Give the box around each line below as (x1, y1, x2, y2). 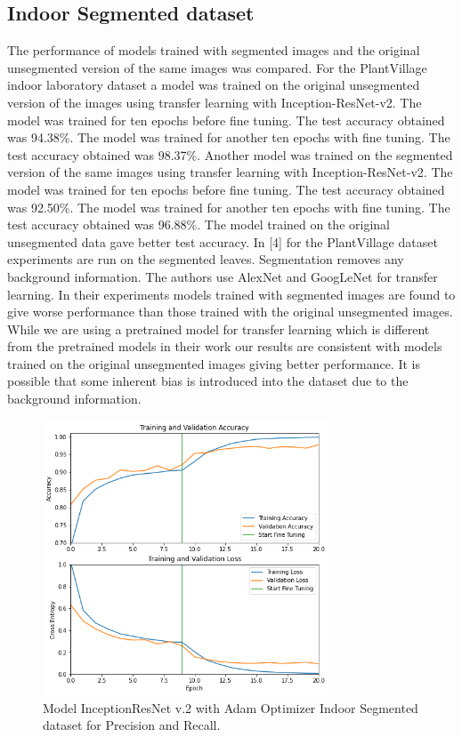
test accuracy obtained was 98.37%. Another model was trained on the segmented (7, 145, 453, 164)
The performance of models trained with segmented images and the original (7, 41, 420, 60)
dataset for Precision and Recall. (43, 716, 221, 734)
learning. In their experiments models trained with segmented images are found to (7, 284, 456, 303)
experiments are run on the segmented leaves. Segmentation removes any (7, 250, 404, 268)
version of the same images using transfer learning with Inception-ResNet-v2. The (7, 163, 453, 181)
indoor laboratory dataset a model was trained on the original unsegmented (7, 76, 420, 94)
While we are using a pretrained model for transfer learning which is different (7, 319, 430, 338)
